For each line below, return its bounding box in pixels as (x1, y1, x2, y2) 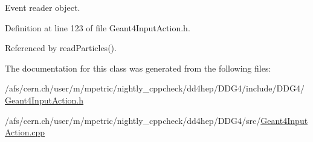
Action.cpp (5, 126, 45, 138)
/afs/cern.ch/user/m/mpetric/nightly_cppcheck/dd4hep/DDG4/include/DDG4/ (5, 82, 305, 94)
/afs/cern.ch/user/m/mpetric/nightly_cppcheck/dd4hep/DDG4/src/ (5, 114, 261, 126)
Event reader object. (5, 1, 80, 13)
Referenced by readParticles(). (5, 42, 117, 54)
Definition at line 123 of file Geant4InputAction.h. (5, 21, 190, 34)
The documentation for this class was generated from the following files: (5, 61, 271, 74)
